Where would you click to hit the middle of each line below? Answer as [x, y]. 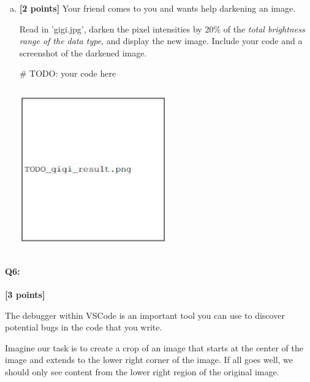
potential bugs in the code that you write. [84, 327]
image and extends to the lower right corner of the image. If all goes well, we [149, 360]
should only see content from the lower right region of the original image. [142, 371]
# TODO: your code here [68, 73]
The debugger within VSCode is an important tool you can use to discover [145, 315]
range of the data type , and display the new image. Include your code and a [161, 41]
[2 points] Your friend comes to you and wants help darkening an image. [157, 8]
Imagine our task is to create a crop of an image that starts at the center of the [154, 347]
